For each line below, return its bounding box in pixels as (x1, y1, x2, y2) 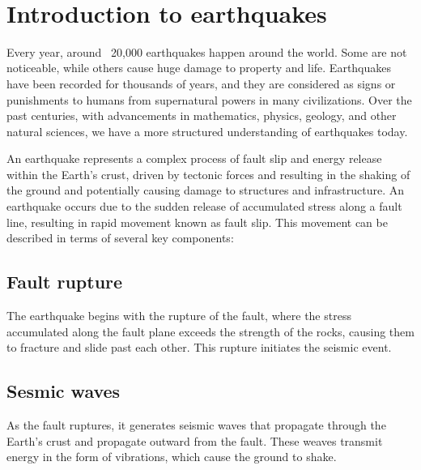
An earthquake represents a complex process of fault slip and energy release (6, 150, 382, 167)
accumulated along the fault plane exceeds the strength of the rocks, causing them (6, 323, 415, 340)
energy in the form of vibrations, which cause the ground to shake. (6, 448, 337, 465)
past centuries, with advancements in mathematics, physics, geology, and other (6, 107, 397, 124)
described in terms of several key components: (6, 229, 234, 246)
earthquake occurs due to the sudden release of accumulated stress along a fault (6, 198, 402, 215)
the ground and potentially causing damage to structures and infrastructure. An (6, 182, 404, 199)
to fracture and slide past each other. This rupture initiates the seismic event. (6, 339, 392, 356)
